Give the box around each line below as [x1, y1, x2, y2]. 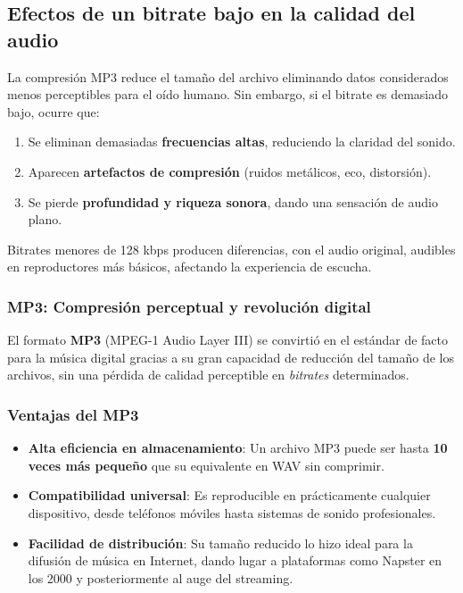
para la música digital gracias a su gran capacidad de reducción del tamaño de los [7, 347, 454, 366]
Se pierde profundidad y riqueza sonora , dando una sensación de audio [28, 192, 438, 211]
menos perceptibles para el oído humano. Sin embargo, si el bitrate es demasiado [7, 85, 449, 104]
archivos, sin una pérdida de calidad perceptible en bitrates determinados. [7, 365, 409, 384]
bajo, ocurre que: [7, 102, 100, 121]
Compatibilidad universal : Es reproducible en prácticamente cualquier [28, 486, 431, 505]
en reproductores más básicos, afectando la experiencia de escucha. [7, 257, 372, 276]
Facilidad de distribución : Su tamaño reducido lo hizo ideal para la [28, 533, 413, 552]
